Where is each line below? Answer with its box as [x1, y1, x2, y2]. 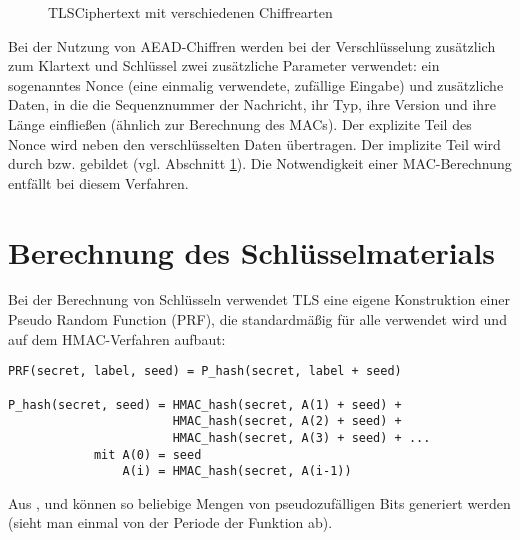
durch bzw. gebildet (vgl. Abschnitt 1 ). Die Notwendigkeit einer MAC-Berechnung [8, 153, 512, 174]
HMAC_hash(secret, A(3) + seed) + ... [172, 430, 431, 445]
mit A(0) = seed [93, 447, 202, 462]
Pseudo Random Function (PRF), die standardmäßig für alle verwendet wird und [8, 309, 507, 330]
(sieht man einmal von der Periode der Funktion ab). [8, 512, 333, 533]
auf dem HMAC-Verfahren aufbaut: [8, 328, 226, 349]
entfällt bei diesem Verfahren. [8, 172, 189, 193]
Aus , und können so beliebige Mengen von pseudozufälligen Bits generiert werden [8, 492, 511, 513]
